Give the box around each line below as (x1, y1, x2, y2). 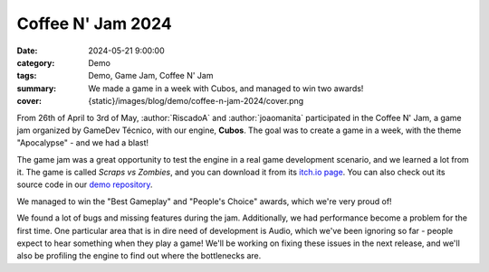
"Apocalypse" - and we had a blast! (16, 137, 149, 148)
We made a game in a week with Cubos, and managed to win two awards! (88, 82, 364, 94)
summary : (16, 82, 57, 94)
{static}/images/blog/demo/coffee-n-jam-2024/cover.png (88, 96, 304, 107)
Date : (16, 45, 38, 56)
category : (16, 57, 55, 68)
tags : (16, 70, 37, 81)
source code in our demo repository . (16, 179, 153, 190)
